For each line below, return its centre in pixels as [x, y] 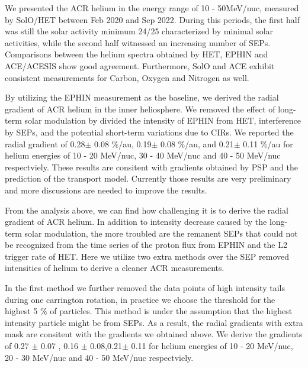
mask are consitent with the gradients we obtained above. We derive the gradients [154, 334]
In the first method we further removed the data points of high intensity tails [145, 288]
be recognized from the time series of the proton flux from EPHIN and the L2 [146, 245]
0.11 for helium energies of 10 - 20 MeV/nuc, [212, 346]
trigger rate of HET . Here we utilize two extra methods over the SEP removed [147, 256]
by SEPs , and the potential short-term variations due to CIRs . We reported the [149, 132]
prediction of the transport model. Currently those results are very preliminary [148, 178]
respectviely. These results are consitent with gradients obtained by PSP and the [151, 167]
